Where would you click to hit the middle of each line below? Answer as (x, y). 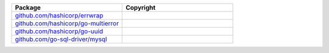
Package (28, 8)
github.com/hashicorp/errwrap (59, 15)
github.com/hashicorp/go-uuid (59, 31)
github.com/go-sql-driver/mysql (61, 39)
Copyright (141, 8)
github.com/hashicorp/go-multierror (67, 23)
